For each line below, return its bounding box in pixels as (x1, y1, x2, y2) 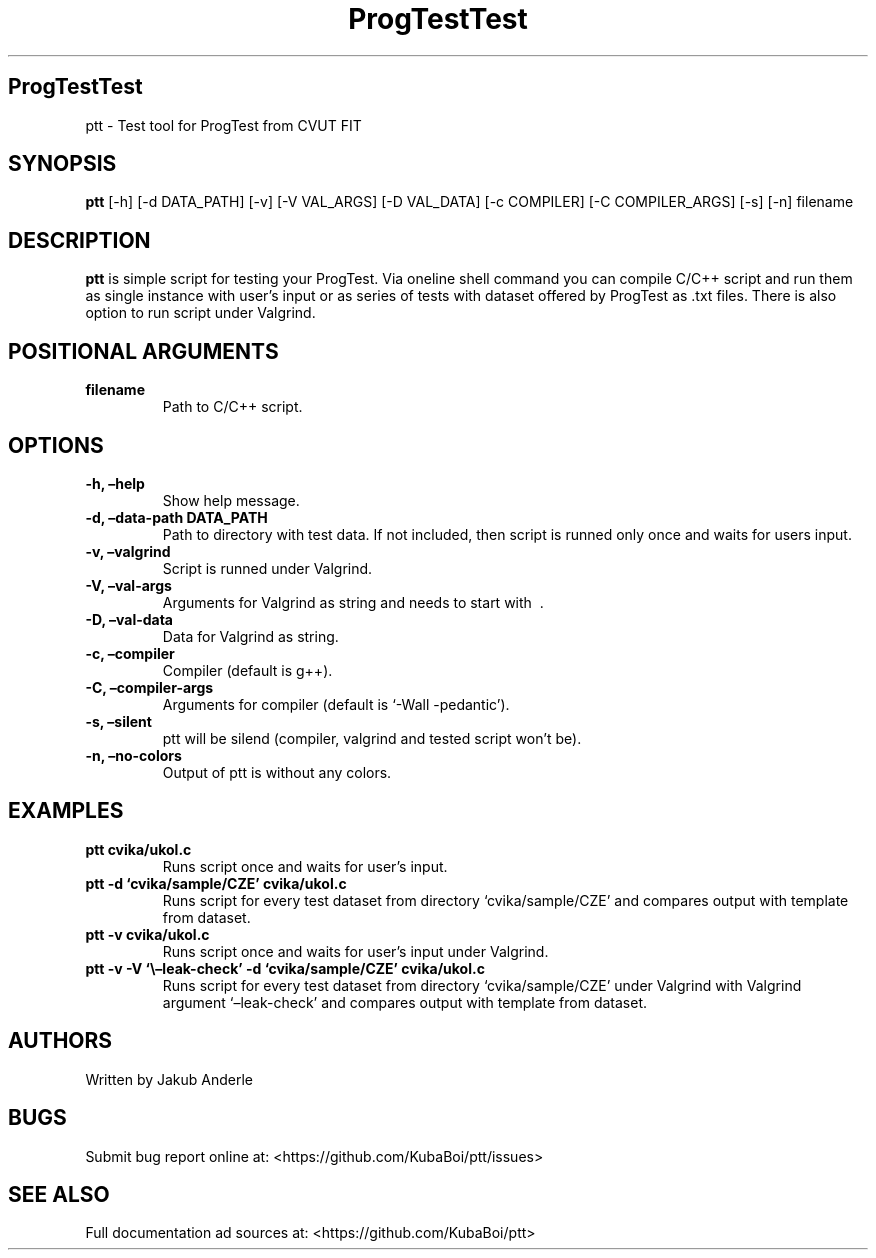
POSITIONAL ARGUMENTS (8, 338, 279, 364)
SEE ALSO (8, 1181, 110, 1207)
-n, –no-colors (85, 746, 182, 764)
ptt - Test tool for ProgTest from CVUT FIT (85, 116, 362, 134)
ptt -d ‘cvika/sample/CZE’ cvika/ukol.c (85, 874, 347, 892)
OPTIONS (8, 432, 104, 458)
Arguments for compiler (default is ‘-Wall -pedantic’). (162, 695, 510, 713)
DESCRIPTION (8, 227, 151, 253)
